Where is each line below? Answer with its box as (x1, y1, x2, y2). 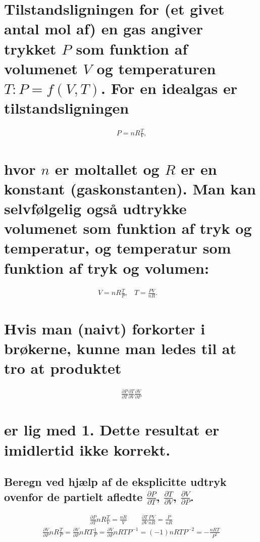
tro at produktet (4, 358, 122, 378)
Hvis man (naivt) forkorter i (4, 318, 205, 339)
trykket (4, 38, 57, 59)
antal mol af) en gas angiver (4, 18, 203, 39)
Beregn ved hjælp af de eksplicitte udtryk (4, 474, 227, 489)
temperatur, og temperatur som (4, 237, 231, 258)
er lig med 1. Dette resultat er (4, 419, 220, 440)
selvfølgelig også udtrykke (4, 198, 187, 218)
